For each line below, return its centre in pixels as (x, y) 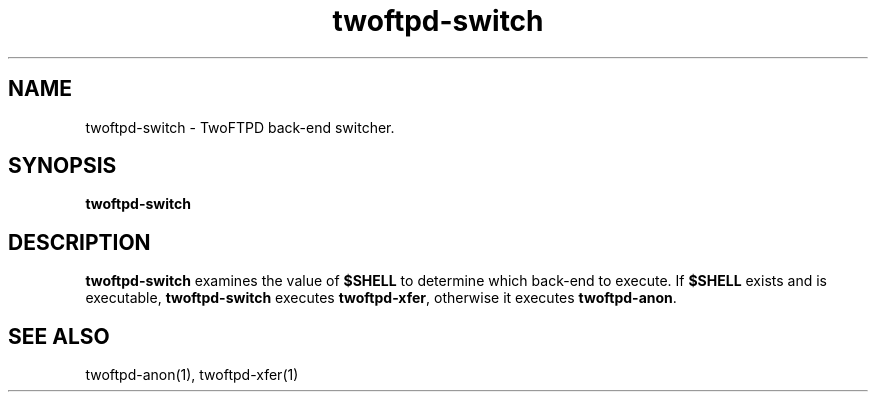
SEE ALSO (59, 336)
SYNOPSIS (62, 166)
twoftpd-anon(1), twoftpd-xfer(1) (192, 375)
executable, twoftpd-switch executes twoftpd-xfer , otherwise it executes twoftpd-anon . (381, 298)
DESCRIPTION (79, 242)
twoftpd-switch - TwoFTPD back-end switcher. (240, 127)
